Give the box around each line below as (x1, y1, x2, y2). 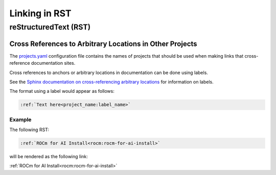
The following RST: (9, 127, 50, 133)
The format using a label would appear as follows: (9, 88, 114, 94)
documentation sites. (31, 60, 76, 66)
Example (9, 116, 32, 123)
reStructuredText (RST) (9, 22, 91, 32)
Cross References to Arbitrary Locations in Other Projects (9, 39, 197, 48)
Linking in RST (9, 8, 72, 19)
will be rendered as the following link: (9, 153, 88, 159)
